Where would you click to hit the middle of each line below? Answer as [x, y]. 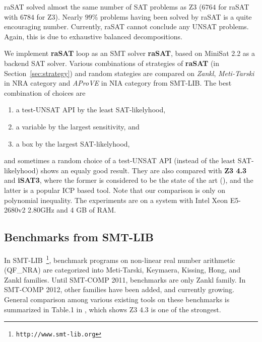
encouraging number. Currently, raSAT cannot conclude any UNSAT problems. [126, 26]
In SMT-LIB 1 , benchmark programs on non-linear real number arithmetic [120, 259]
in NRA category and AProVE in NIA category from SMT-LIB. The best [118, 83]
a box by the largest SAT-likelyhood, [73, 143]
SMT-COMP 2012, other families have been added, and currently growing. [119, 289]
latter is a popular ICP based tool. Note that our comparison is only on [115, 190]
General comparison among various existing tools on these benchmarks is [117, 299]
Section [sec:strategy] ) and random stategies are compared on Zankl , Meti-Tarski [129, 73]
